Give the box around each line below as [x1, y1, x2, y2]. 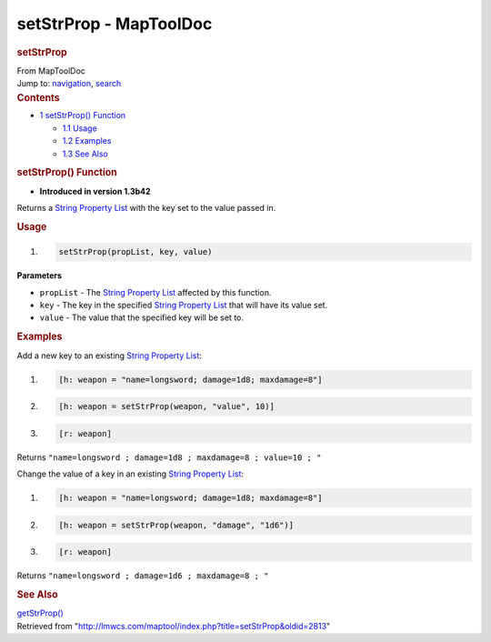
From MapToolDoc [16, 65, 86, 76]
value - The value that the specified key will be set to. [39, 312, 245, 323]
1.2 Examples [62, 135, 112, 146]
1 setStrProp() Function [39, 110, 126, 121]
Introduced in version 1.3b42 [39, 186, 151, 196]
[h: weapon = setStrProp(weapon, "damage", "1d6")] [58, 519, 295, 530]
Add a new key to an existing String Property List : [16, 350, 202, 361]
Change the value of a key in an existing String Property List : [16, 468, 245, 479]
